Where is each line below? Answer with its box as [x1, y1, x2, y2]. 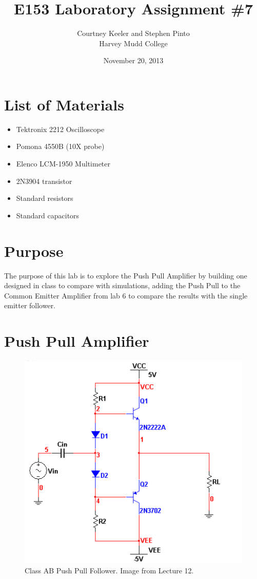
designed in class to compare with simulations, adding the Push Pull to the [4, 280, 241, 291]
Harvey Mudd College [99, 38, 168, 48]
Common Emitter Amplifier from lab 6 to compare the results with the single [4, 290, 248, 301]
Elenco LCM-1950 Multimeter [16, 158, 111, 169]
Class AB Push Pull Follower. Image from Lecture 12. [25, 565, 194, 576]
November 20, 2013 [103, 55, 164, 66]
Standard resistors [16, 193, 73, 203]
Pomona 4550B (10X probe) [16, 141, 105, 152]
